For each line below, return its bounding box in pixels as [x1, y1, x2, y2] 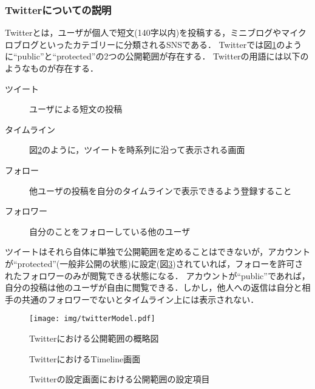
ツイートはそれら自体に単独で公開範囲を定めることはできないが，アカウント [5, 245, 311, 258]
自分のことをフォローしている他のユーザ [29, 225, 191, 237]
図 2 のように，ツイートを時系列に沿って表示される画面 [29, 143, 245, 156]
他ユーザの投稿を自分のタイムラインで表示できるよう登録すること [29, 184, 292, 197]
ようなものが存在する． [5, 62, 98, 74]
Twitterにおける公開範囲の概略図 [29, 331, 159, 344]
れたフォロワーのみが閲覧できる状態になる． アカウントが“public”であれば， [5, 269, 310, 282]
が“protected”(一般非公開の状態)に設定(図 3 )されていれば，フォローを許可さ [5, 257, 303, 269]
